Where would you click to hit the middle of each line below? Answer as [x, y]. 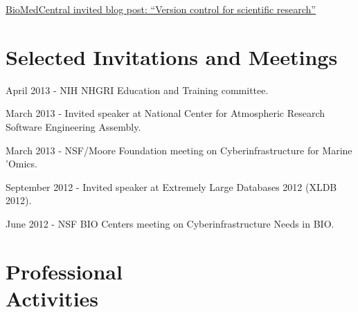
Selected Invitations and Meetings [172, 56]
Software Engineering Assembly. [73, 126]
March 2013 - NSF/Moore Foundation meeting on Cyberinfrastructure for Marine [179, 150]
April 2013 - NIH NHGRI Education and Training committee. [137, 90]
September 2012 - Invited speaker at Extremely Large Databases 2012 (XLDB [171, 186]
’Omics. [21, 164]
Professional [64, 271]
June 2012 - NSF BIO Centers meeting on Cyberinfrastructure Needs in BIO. [170, 223]
